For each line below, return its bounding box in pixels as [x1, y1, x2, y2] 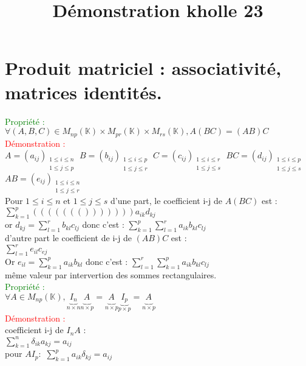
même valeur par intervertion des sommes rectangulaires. [5, 268, 217, 281]
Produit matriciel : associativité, [5, 55, 282, 80]
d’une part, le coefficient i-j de [110, 194, 222, 207]
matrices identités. [5, 79, 162, 104]
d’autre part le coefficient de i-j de [5, 231, 132, 244]
